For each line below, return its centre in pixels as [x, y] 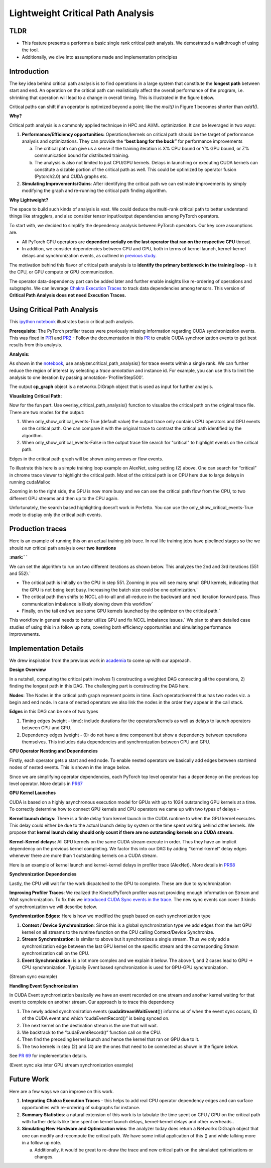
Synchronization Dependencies [43, 874]
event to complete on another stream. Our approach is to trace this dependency [92, 1002]
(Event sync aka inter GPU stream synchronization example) [72, 1065]
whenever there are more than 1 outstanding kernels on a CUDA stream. [84, 856]
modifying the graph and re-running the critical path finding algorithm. [95, 190]
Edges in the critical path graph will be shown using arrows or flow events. [86, 459]
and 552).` [20, 573]
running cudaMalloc [30, 482]
